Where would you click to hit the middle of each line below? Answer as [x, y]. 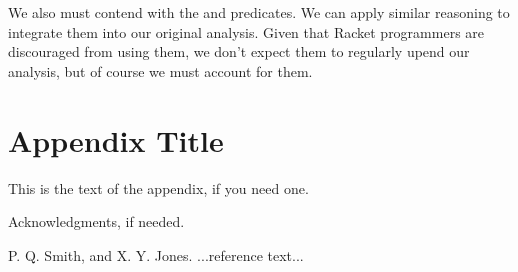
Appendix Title [116, 139]
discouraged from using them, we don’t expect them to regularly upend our [239, 51]
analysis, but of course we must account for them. [160, 70]
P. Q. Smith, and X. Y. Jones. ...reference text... [156, 254]
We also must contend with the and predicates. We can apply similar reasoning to [259, 12]
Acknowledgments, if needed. [96, 221]
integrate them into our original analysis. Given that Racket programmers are [246, 31]
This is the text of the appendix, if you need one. [158, 187]
